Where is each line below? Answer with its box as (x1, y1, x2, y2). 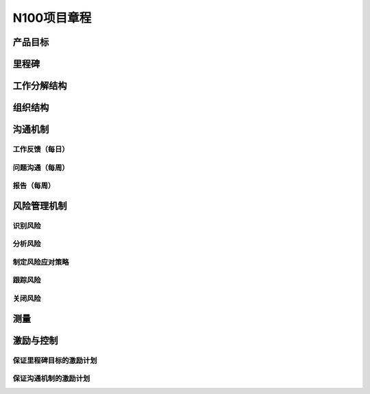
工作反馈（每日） (12, 144, 69, 154)
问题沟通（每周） (12, 163, 69, 172)
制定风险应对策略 (12, 257, 69, 267)
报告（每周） (12, 181, 56, 191)
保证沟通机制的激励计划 (12, 373, 90, 383)
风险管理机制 (12, 200, 67, 211)
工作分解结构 (12, 80, 67, 92)
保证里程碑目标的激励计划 (12, 356, 97, 365)
